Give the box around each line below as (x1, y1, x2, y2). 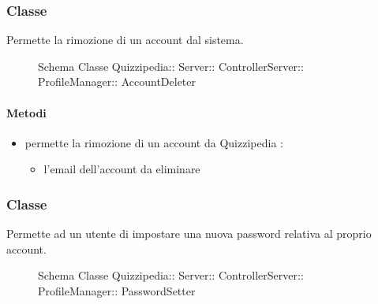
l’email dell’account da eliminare (43, 161, 200, 177)
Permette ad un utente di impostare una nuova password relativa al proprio (6, 225, 372, 242)
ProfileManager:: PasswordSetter (38, 282, 196, 298)
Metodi (6, 104, 47, 120)
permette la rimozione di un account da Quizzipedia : (24, 134, 283, 150)
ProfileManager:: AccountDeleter (38, 73, 196, 90)
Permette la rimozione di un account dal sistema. (6, 32, 244, 48)
